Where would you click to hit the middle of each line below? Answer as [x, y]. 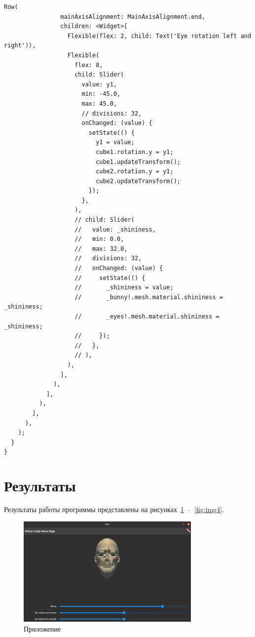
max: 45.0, [99, 103]
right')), [20, 46]
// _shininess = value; [124, 288]
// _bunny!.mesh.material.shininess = [149, 297]
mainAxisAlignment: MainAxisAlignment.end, [133, 17]
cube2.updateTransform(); [138, 181]
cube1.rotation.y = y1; [135, 152]
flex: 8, [89, 65]
